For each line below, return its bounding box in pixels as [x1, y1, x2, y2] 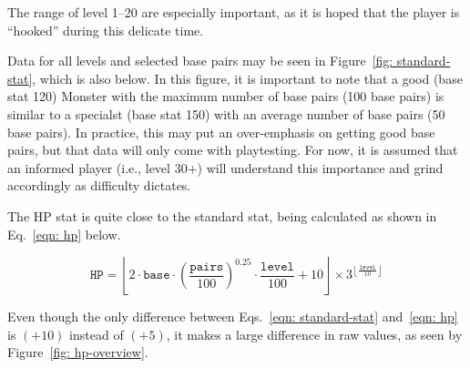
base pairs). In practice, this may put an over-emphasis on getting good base [7, 122, 435, 141]
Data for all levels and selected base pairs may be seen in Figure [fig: [7, 51, 393, 70]
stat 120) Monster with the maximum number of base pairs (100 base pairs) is [7, 87, 444, 106]
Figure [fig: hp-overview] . [7, 342, 148, 362]
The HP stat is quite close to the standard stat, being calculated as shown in [7, 206, 437, 225]
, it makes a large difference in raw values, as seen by [166, 324, 463, 343]
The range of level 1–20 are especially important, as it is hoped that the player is [7, 3, 460, 21]
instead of [69, 324, 124, 343]
